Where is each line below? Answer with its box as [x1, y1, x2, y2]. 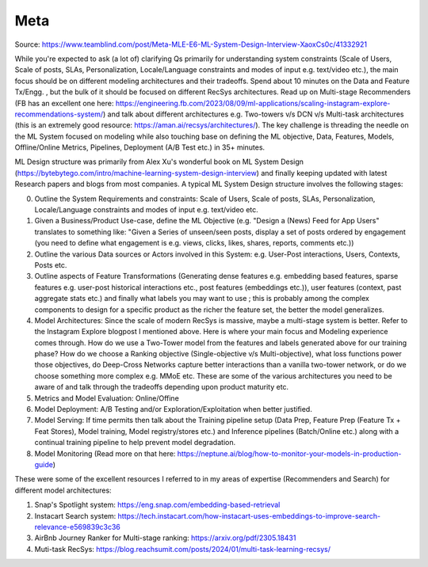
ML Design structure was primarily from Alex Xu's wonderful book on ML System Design [14, 157, 304, 166]
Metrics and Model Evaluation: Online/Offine [34, 393, 180, 403]
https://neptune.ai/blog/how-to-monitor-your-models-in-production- [177, 448, 402, 459]
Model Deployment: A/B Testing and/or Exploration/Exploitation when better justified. [34, 405, 312, 414]
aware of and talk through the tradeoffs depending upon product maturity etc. [34, 382, 289, 392]
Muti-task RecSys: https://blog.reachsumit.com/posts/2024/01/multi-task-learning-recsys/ [34, 544, 331, 554]
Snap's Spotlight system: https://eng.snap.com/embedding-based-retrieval [34, 500, 281, 510]
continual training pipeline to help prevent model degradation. [34, 438, 236, 447]
